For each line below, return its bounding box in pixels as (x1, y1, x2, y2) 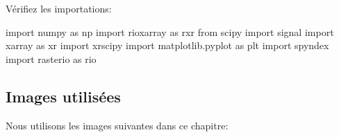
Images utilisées (6, 85, 121, 107)
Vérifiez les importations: (6, 1, 112, 15)
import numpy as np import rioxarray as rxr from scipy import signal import (6, 24, 334, 39)
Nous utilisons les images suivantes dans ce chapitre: (6, 118, 229, 132)
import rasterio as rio (6, 51, 97, 66)
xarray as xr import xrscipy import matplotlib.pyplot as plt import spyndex (6, 38, 329, 53)
